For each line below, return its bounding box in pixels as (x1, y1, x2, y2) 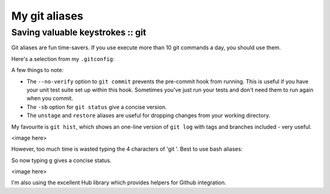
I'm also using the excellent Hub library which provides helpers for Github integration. (11, 179, 227, 186)
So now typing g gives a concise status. (11, 156, 112, 164)
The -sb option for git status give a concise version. (26, 103, 167, 110)
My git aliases (11, 9, 84, 23)
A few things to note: (11, 66, 64, 74)
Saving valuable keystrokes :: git (11, 27, 147, 38)
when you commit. (26, 95, 73, 102)
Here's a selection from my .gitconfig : (11, 55, 115, 62)
